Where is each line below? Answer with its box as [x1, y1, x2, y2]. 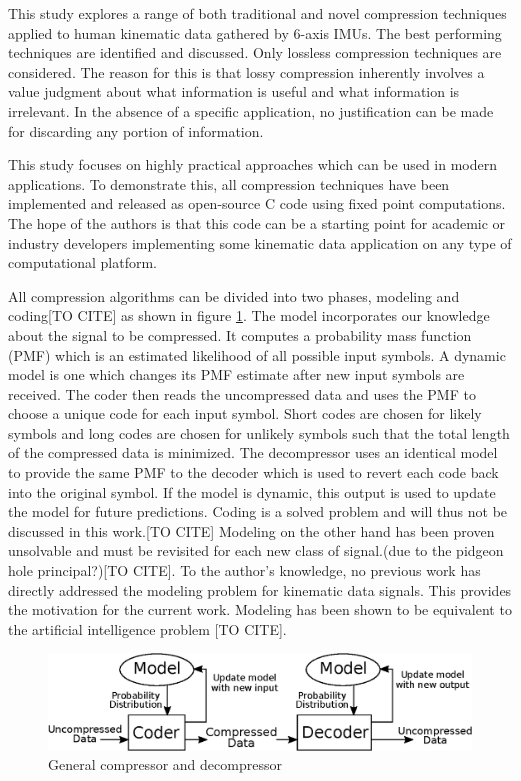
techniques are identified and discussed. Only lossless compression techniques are [8, 42, 502, 63]
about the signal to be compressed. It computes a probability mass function [8, 324, 472, 345]
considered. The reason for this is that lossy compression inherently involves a [8, 61, 485, 82]
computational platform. [8, 252, 158, 273]
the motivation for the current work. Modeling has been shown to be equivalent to [8, 599, 512, 620]
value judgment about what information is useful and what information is [8, 81, 460, 102]
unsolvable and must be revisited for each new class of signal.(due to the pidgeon [8, 540, 504, 561]
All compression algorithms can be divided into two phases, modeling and [8, 285, 460, 306]
